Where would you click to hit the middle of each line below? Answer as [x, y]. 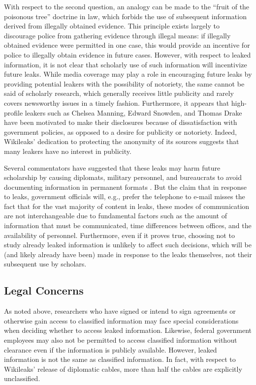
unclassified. [22, 378]
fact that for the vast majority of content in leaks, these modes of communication [127, 206]
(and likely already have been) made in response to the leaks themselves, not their [128, 254]
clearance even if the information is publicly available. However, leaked [111, 349]
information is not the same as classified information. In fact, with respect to [120, 359]
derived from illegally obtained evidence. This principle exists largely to [112, 26]
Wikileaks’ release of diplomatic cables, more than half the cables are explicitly [123, 369]
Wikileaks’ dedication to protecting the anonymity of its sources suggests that [122, 141]
